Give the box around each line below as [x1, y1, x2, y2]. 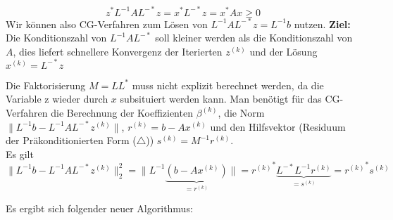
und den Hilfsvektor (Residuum [210, 119, 346, 134]
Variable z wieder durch [6, 91, 108, 106]
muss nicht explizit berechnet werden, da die [132, 77, 324, 92]
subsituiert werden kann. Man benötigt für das [120, 91, 322, 106]
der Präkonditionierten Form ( [6, 133, 137, 148]
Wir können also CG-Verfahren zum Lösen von [6, 16, 208, 31]
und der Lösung [249, 44, 318, 58]
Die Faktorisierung [6, 77, 86, 92]
